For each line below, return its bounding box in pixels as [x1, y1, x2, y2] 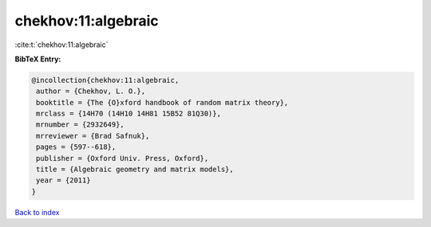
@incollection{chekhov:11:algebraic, [31, 76, 180, 84]
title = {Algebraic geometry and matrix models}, [36, 165, 235, 174]
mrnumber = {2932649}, [36, 120, 125, 129]
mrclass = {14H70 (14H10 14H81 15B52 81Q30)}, [36, 109, 221, 119]
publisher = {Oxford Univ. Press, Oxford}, [36, 154, 209, 162]
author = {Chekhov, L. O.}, [36, 87, 146, 96]
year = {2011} [36, 176, 91, 185]
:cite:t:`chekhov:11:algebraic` [14, 40, 109, 49]
